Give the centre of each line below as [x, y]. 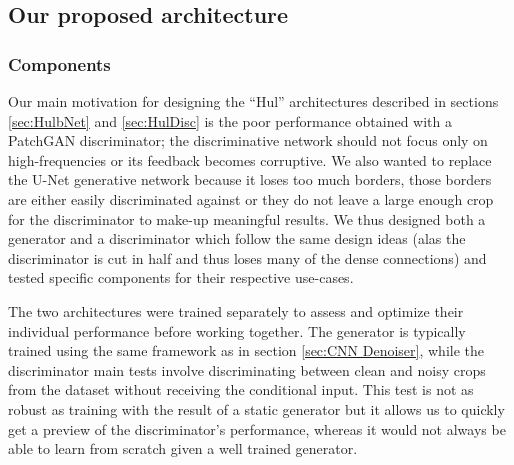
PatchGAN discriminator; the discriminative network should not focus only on [248, 140]
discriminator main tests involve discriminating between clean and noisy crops [247, 369]
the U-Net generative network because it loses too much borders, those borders [250, 179]
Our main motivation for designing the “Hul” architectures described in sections [253, 101]
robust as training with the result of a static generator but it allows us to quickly [256, 408]
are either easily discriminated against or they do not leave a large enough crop [251, 198]
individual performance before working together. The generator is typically [237, 330]
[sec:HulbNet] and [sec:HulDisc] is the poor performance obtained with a [230, 120]
